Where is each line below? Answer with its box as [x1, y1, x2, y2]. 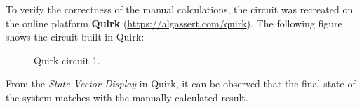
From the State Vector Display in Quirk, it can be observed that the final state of [6, 76, 356, 91]
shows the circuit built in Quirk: [6, 29, 145, 44]
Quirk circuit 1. [34, 52, 100, 67]
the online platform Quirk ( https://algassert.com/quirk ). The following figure [6, 15, 342, 30]
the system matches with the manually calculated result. [6, 89, 248, 104]
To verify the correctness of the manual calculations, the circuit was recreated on [6, 2, 354, 16]
